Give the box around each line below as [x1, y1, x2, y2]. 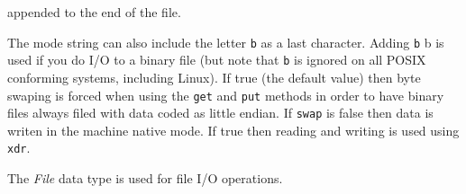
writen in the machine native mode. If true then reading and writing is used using [7, 120, 460, 139]
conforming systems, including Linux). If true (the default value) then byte [7, 67, 421, 86]
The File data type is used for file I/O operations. [7, 169, 283, 188]
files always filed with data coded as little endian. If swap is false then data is [7, 103, 434, 122]
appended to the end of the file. [7, 3, 181, 21]
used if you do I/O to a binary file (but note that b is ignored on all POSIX [7, 50, 426, 69]
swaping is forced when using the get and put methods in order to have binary [7, 85, 444, 104]
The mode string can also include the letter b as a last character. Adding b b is [7, 32, 444, 51]
